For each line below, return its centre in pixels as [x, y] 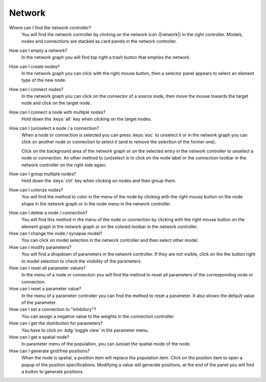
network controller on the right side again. [64, 165]
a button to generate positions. [52, 371]
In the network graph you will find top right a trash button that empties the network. [106, 57]
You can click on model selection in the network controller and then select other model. [110, 240]
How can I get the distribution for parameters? [56, 323]
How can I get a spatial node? [39, 337]
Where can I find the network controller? [50, 28]
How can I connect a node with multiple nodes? [57, 112]
